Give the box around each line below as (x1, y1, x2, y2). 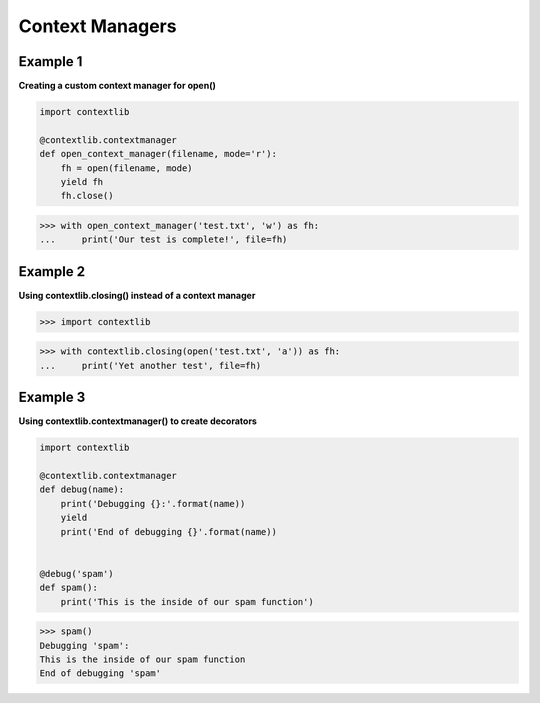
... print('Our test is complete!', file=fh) (39, 234, 288, 245)
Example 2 (18, 263, 85, 280)
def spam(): (39, 582, 99, 594)
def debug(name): (39, 484, 125, 495)
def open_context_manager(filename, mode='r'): (39, 148, 277, 160)
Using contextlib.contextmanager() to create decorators (18, 415, 257, 427)
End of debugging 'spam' (39, 668, 162, 679)
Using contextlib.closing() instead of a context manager (18, 289, 256, 301)
